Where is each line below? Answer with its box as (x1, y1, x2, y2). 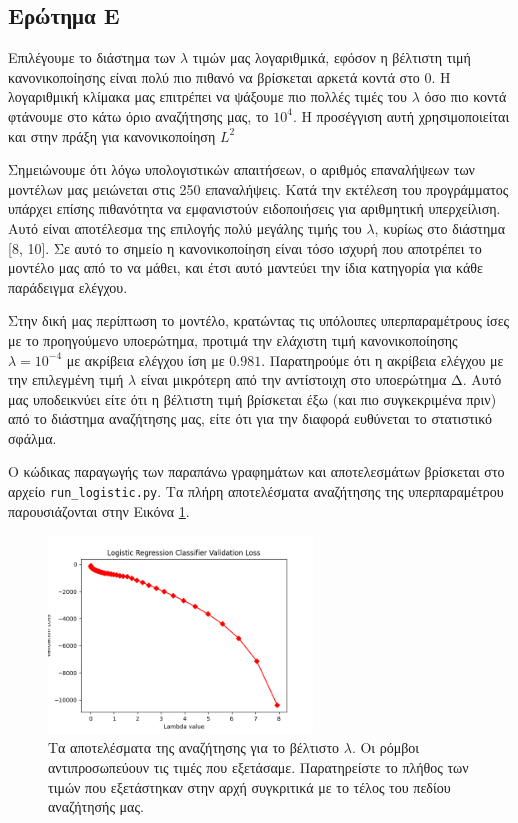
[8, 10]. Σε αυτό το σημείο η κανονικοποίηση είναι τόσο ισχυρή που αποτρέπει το (8, 237, 482, 258)
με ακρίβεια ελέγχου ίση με (66, 349, 225, 370)
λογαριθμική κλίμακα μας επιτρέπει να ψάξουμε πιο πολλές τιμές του (8, 86, 407, 107)
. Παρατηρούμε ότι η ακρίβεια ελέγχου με (261, 349, 504, 370)
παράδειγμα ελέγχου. (8, 276, 128, 297)
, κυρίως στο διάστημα (374, 217, 506, 238)
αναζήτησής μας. (48, 796, 144, 817)
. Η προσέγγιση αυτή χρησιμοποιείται (292, 105, 510, 126)
